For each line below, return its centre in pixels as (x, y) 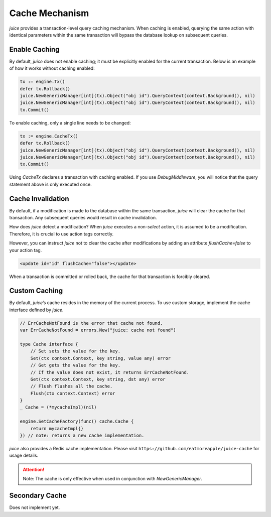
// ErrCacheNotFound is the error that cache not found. (91, 323)
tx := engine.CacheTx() (49, 136)
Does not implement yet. (35, 507)
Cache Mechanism (49, 13)
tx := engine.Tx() (42, 82)
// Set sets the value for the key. (75, 351)
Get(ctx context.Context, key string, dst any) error (98, 379)
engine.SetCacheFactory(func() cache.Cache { (77, 421)
